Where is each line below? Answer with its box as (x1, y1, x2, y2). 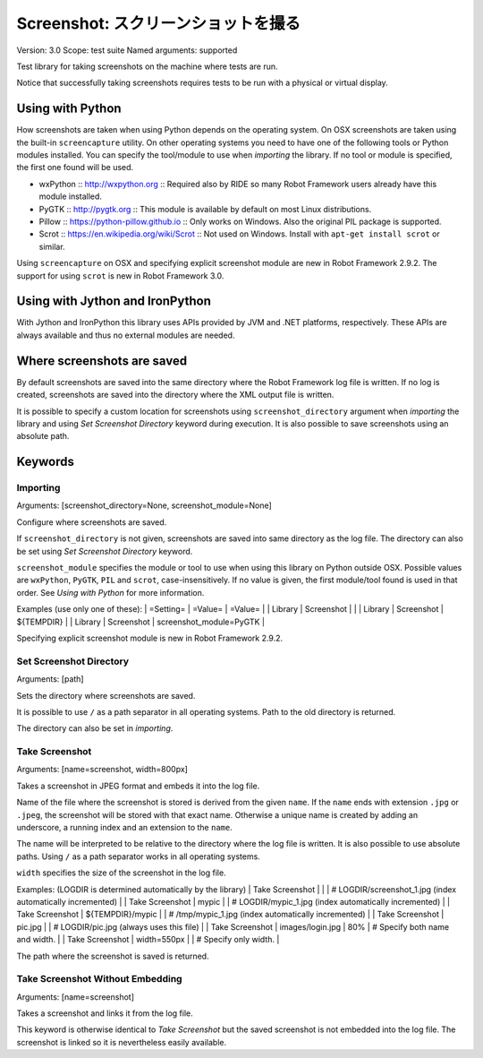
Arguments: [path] (16, 674, 84, 684)
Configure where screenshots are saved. (16, 516, 167, 528)
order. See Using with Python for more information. (16, 587, 205, 598)
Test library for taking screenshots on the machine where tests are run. (16, 61, 278, 72)
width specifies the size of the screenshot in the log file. (16, 867, 227, 878)
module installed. (38, 191, 103, 202)
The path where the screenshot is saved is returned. (16, 950, 209, 961)
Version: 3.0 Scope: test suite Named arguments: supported (16, 45, 238, 56)
